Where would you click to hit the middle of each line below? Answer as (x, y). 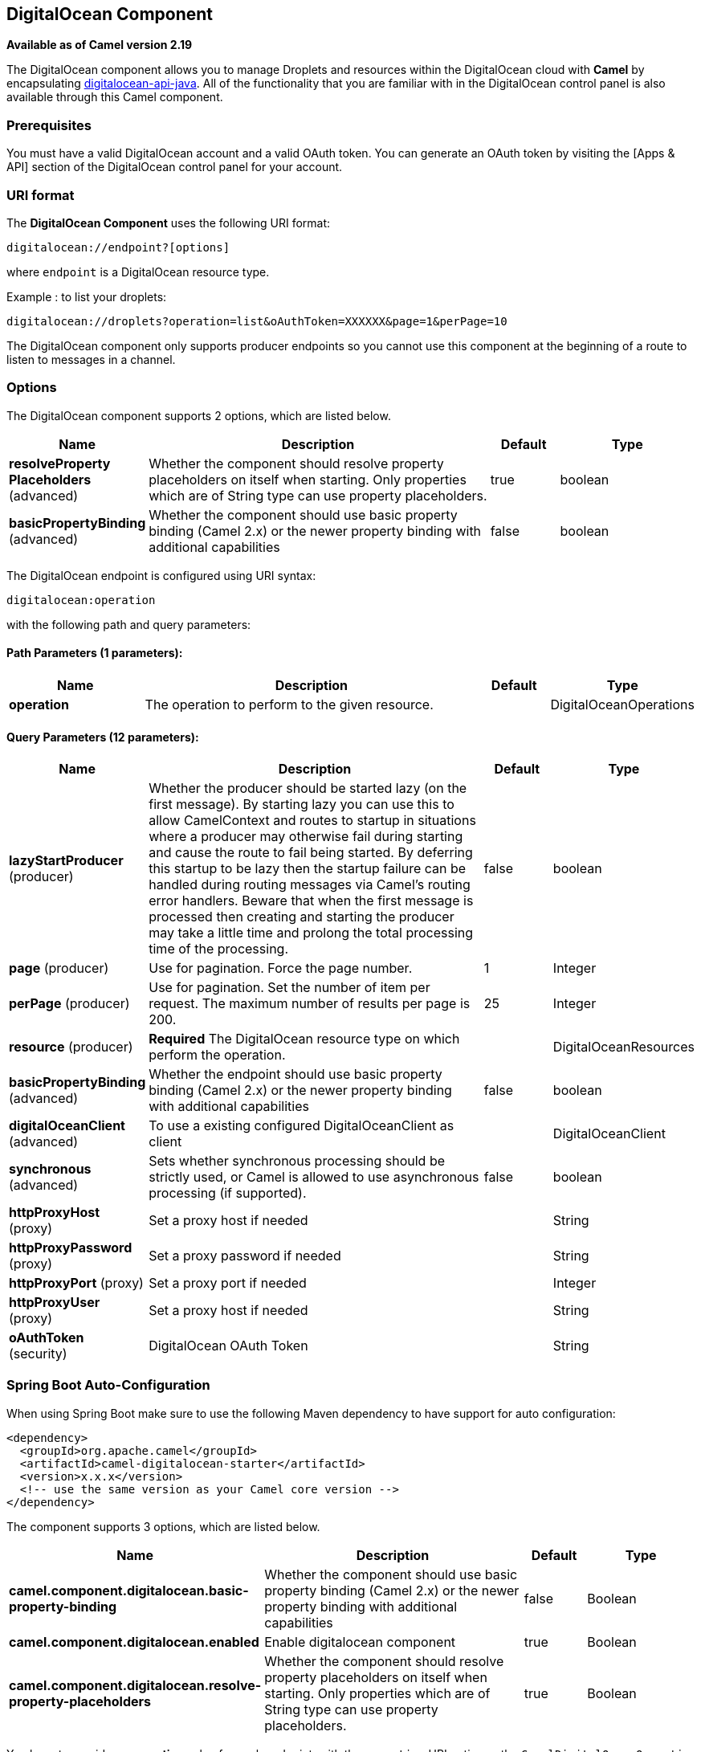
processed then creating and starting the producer (302, 917)
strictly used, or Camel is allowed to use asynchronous (314, 1177)
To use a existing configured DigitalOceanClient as (302, 1126)
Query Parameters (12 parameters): (103, 737)
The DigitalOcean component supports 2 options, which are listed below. (199, 415)
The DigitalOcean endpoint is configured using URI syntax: (161, 575)
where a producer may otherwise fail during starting (306, 837)
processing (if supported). (228, 1193)
